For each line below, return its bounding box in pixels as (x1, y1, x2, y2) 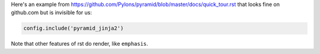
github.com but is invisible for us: (11, 9, 92, 16)
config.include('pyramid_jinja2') (23, 25, 124, 32)
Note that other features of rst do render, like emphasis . (11, 40, 148, 47)
